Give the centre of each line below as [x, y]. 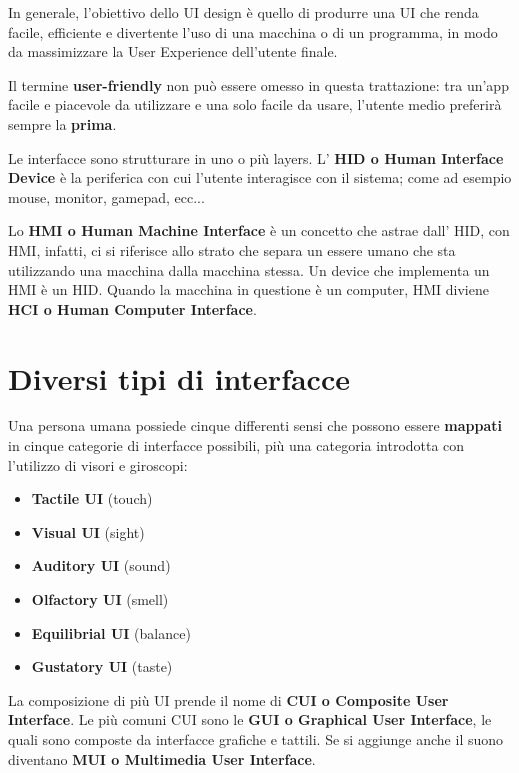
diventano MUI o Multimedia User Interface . [162, 758]
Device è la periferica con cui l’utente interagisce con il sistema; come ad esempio [260, 177]
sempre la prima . [62, 123]
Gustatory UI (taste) [102, 666]
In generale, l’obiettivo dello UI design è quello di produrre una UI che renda [243, 12]
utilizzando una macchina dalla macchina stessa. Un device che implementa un [249, 269]
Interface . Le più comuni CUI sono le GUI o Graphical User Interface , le [250, 719]
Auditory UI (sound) [101, 565]
